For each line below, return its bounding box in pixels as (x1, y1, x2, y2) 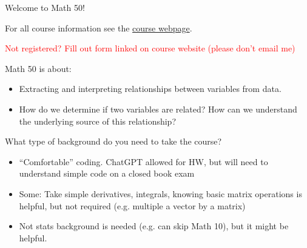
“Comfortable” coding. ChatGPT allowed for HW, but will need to (19, 155, 268, 168)
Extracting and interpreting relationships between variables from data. (19, 82, 282, 95)
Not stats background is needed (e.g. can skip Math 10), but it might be (19, 220, 289, 232)
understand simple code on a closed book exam (19, 167, 195, 180)
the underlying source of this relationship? (19, 114, 177, 127)
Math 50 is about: (5, 62, 72, 74)
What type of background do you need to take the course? (5, 135, 222, 148)
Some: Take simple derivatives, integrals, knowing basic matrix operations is (19, 187, 302, 200)
